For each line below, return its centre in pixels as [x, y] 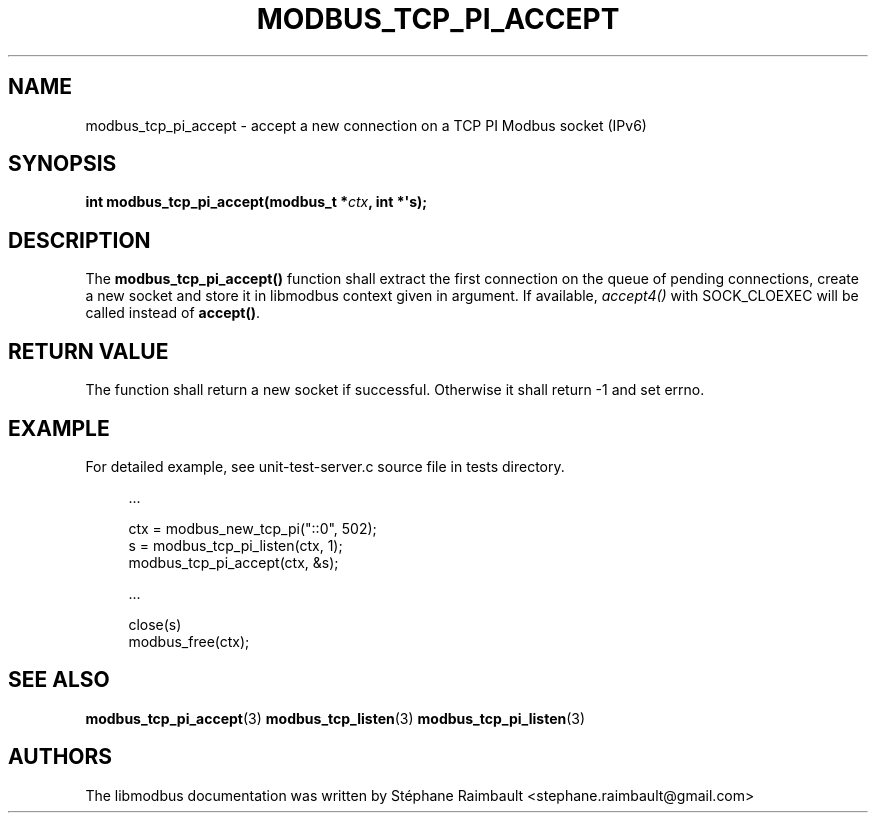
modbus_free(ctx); [189, 641]
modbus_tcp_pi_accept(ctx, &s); [233, 562]
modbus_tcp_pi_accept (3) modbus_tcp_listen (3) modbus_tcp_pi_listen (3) [335, 718]
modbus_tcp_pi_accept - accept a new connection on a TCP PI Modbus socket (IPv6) [366, 125]
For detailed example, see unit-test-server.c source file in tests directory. [325, 466]
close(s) [155, 624]
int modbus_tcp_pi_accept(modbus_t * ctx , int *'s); [256, 202]
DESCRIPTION [79, 240]
